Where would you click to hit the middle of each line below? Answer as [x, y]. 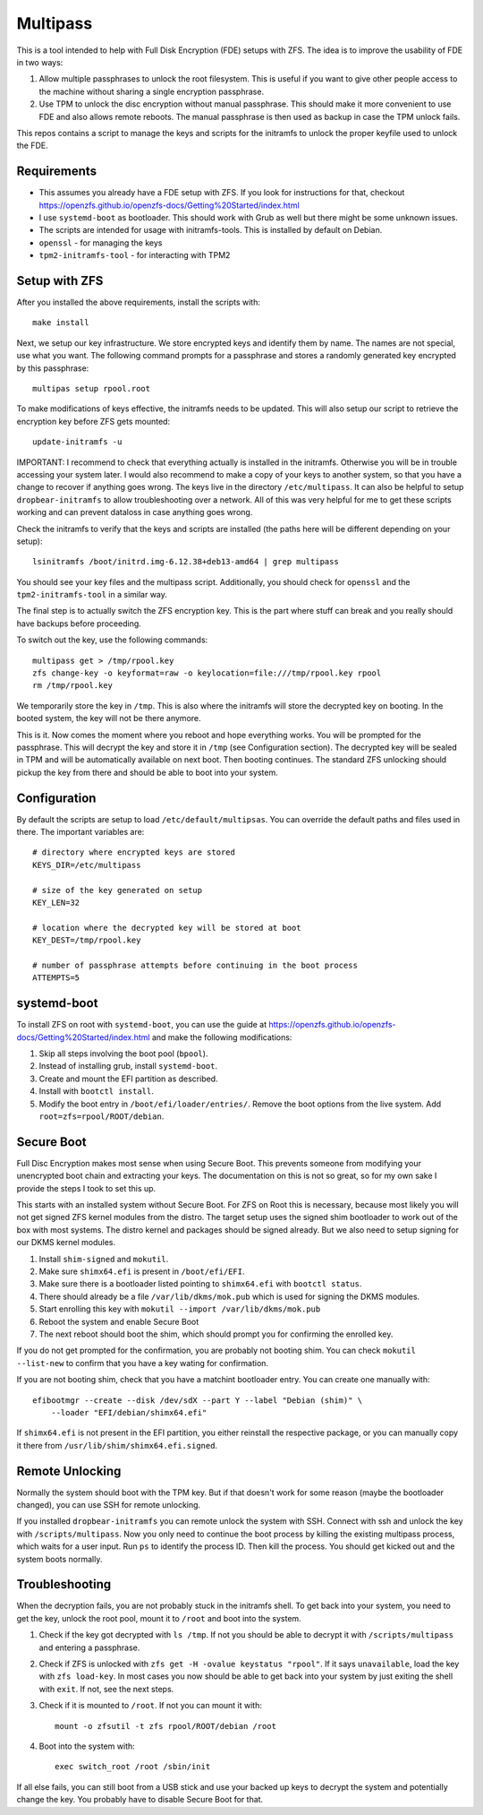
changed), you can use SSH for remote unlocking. [109, 1505]
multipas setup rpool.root [92, 388]
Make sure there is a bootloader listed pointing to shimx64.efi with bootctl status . [200, 1284]
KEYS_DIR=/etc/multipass [87, 865]
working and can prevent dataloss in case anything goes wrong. [135, 512]
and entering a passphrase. [89, 1647]
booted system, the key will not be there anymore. [109, 718]
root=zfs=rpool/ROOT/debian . [102, 1116]
